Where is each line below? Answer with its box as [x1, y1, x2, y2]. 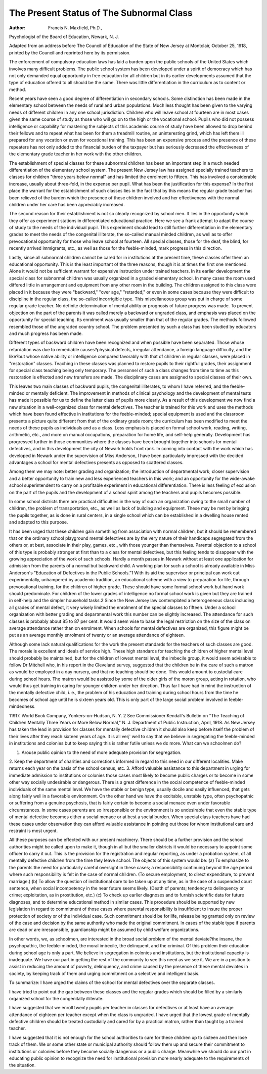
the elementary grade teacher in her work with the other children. [9, 151, 143, 157]
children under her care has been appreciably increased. [9, 201, 125, 207]
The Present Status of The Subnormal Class [9, 7, 193, 18]
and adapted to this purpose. [9, 519, 68, 525]
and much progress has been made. [9, 330, 83, 336]
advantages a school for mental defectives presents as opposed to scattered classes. [9, 459, 184, 465]
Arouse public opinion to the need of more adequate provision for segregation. [21, 749, 181, 755]
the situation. [9, 1062, 36, 1068]
